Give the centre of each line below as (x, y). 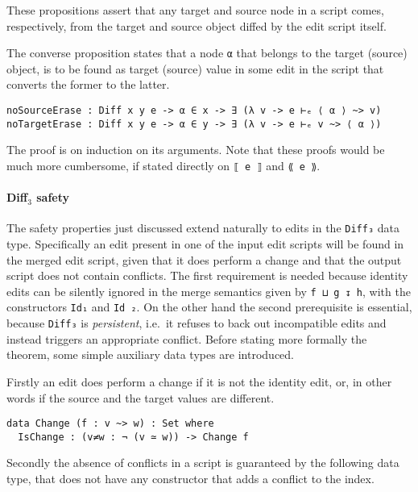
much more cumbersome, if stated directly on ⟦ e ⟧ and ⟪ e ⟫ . (163, 165)
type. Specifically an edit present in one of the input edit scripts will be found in (205, 244)
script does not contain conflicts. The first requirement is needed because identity (207, 275)
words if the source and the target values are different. (141, 397)
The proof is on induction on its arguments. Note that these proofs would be (196, 150)
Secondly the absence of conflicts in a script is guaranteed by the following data (203, 463)
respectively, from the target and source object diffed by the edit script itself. (197, 25)
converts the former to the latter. (88, 84)
